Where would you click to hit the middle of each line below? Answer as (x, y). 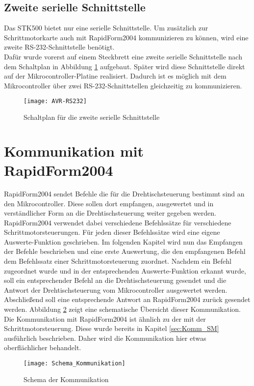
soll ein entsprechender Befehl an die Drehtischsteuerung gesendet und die (115, 280)
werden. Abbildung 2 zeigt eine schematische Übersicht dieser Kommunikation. (123, 309)
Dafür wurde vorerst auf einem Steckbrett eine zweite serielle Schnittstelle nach (123, 56)
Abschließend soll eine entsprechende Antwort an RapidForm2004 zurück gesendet (127, 299)
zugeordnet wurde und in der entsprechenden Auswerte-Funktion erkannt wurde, (125, 270)
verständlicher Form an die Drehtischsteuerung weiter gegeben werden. (110, 213)
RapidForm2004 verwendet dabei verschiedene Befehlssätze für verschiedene (118, 222)
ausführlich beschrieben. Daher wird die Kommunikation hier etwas (105, 338)
